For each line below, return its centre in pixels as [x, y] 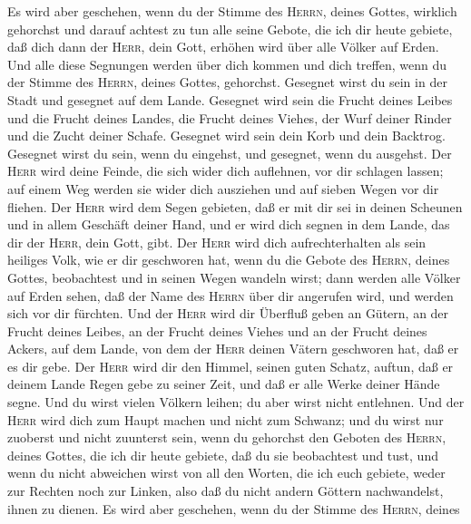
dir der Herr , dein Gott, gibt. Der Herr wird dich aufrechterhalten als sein [217, 242]
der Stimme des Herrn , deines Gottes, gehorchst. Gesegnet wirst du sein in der [227, 82]
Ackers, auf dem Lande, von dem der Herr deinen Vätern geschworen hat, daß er [233, 349]
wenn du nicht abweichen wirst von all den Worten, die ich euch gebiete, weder [226, 473]
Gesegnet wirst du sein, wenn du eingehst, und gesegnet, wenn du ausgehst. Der [230, 153]
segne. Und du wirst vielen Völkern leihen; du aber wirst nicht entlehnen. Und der [236, 402]
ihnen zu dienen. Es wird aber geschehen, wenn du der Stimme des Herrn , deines [234, 508]
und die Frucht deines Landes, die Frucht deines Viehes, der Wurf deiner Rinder [230, 117]
